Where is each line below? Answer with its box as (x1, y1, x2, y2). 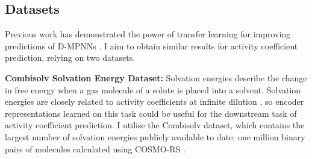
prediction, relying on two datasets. (5, 51, 136, 64)
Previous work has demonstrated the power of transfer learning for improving (5, 28, 291, 40)
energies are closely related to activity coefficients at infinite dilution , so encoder (5, 95, 304, 108)
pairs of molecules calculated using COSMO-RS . (5, 142, 186, 155)
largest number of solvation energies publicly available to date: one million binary (5, 130, 305, 143)
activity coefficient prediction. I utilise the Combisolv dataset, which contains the (5, 119, 305, 131)
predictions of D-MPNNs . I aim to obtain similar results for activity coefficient (5, 39, 298, 52)
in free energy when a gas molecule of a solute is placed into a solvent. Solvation (5, 83, 301, 96)
